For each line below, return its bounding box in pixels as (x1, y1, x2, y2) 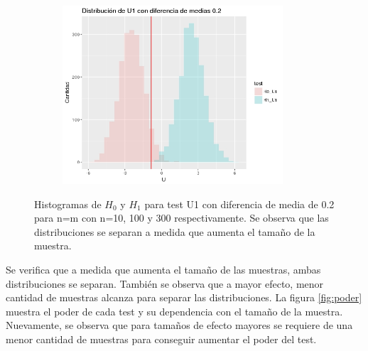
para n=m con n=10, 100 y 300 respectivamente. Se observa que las (34, 210, 329, 225)
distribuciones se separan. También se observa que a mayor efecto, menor (6, 276, 324, 291)
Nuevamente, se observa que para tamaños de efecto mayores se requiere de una (6, 318, 353, 333)
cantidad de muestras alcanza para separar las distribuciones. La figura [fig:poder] (6, 290, 362, 305)
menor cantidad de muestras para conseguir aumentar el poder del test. (6, 332, 317, 346)
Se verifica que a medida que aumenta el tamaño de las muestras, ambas (6, 262, 321, 277)
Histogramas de (34, 196, 102, 211)
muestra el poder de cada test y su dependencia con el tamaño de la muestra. (6, 303, 343, 318)
